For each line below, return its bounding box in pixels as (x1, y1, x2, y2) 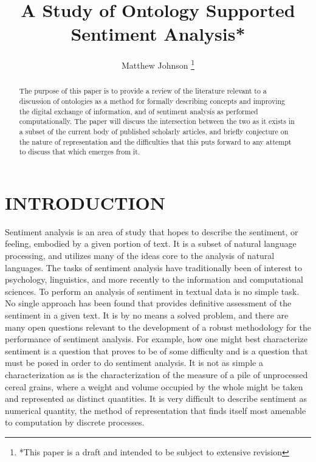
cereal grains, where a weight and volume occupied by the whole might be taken (5, 380, 303, 393)
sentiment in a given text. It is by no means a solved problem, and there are (5, 309, 289, 322)
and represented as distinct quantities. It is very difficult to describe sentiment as (5, 392, 307, 405)
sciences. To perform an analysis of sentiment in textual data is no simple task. (5, 284, 300, 297)
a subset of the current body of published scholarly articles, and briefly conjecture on (19, 126, 289, 136)
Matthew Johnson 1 (121, 57, 195, 71)
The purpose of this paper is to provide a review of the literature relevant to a (19, 86, 267, 96)
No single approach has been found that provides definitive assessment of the (5, 297, 292, 309)
